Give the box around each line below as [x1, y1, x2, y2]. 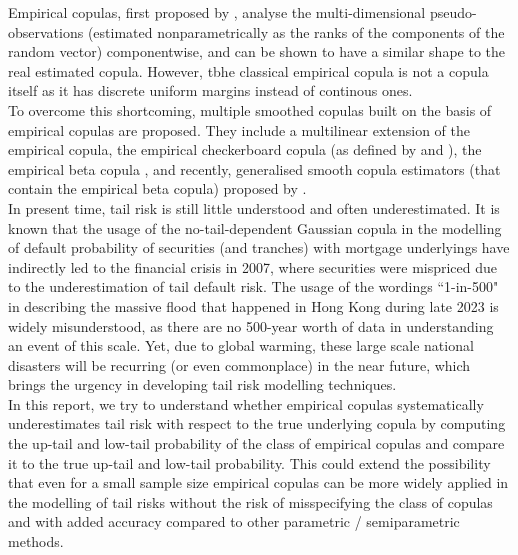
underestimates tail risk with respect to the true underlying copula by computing [8, 413, 506, 434]
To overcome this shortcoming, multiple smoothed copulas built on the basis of [8, 99, 492, 120]
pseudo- [429, 2, 477, 22]
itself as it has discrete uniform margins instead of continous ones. [8, 80, 413, 101]
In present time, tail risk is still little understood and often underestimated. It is [8, 197, 500, 218]
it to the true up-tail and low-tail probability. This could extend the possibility [8, 452, 491, 473]
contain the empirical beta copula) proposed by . [8, 178, 307, 199]
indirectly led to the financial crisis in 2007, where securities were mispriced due [8, 256, 498, 277]
